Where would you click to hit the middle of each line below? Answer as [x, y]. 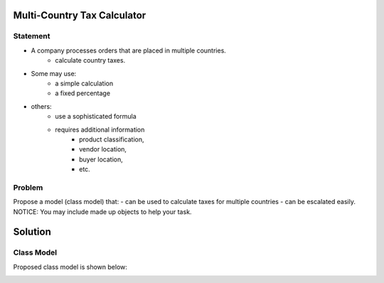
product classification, [112, 139]
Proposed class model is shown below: [70, 267]
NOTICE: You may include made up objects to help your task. [102, 212]
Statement [32, 36]
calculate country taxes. [90, 60]
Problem [28, 187]
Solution [32, 232]
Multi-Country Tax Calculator [80, 15]
